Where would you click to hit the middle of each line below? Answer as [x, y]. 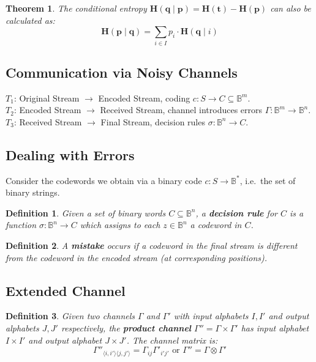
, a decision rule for [236, 212]
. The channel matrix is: [172, 340]
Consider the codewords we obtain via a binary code [104, 180]
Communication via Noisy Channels [122, 72]
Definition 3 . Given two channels [70, 316]
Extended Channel [66, 290]
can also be [291, 8]
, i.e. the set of [268, 180]
